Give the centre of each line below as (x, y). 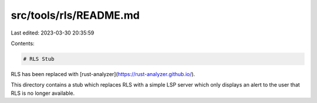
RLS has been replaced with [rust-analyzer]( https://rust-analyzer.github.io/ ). (103, 74)
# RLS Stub (39, 59)
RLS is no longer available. (43, 93)
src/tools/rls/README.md (75, 15)
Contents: (23, 43)
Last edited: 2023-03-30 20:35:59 (53, 33)
